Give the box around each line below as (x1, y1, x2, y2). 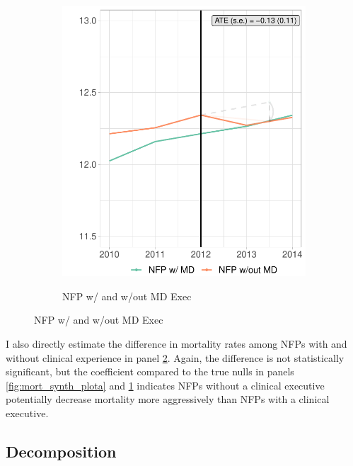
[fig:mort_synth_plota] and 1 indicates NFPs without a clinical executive (6, 377, 325, 392)
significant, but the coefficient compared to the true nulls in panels (6, 364, 294, 379)
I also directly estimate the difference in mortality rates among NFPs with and (6, 336, 347, 351)
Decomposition (6, 440, 117, 462)
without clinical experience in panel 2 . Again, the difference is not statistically (6, 350, 345, 365)
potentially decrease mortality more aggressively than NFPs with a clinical (6, 392, 330, 407)
